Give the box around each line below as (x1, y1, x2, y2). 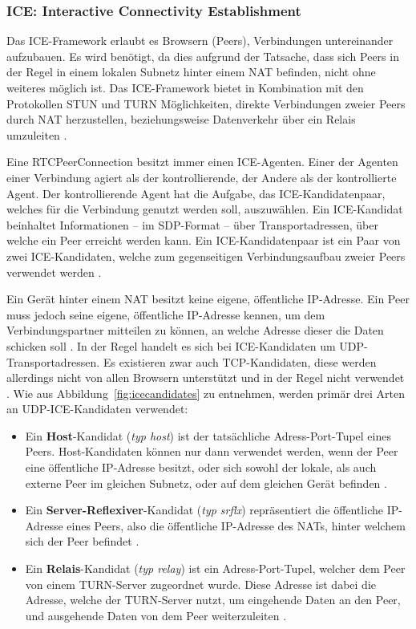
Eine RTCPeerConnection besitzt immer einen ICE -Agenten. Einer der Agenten (6, 153, 398, 170)
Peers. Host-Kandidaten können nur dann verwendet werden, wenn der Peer (25, 443, 398, 460)
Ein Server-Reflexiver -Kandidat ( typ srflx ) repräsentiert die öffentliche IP (25, 501, 399, 518)
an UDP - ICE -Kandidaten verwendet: (6, 400, 188, 417)
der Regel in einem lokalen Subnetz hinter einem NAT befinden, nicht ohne (6, 63, 376, 80)
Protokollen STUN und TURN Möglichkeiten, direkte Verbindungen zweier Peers (6, 95, 406, 112)
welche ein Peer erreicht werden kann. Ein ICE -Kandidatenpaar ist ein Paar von (6, 232, 401, 249)
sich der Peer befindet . (25, 533, 139, 550)
